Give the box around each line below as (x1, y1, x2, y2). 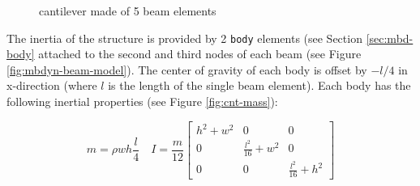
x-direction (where (6, 77, 97, 94)
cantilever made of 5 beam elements (39, 2, 216, 19)
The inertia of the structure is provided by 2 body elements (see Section (6, 29, 362, 46)
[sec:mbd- (366, 29, 414, 46)
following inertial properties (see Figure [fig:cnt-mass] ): (6, 93, 278, 110)
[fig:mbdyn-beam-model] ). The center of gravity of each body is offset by (6, 61, 367, 78)
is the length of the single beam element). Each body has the (108, 77, 411, 94)
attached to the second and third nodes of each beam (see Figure (38, 45, 362, 62)
